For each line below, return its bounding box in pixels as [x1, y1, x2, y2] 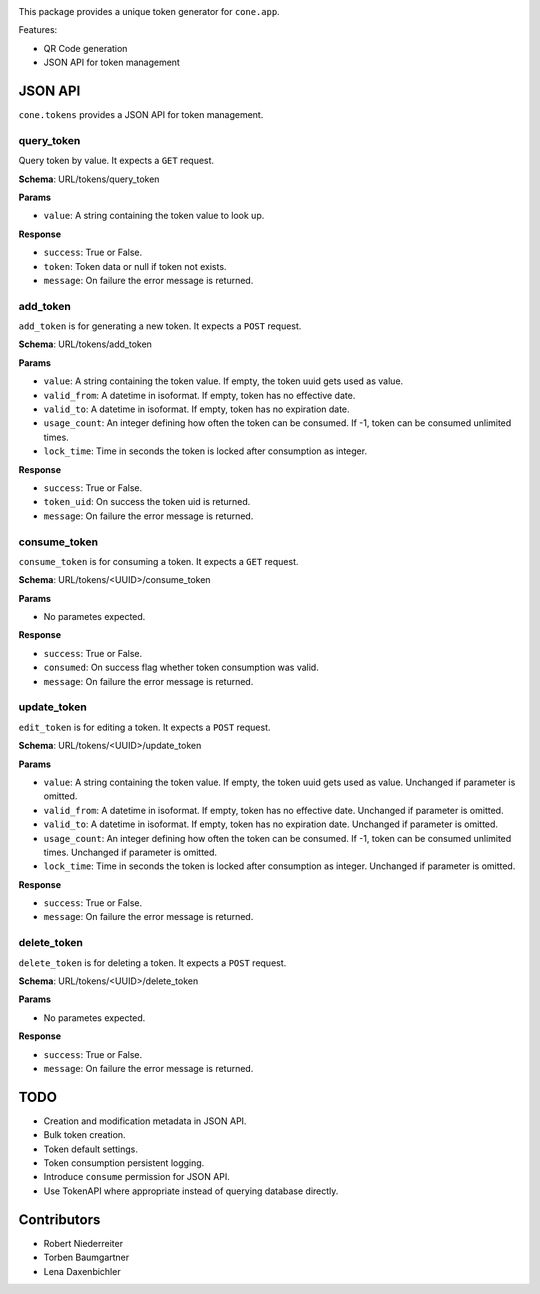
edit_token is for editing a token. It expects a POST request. [18, 721, 271, 733]
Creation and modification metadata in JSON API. [43, 1115, 247, 1127]
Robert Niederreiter [43, 1237, 124, 1249]
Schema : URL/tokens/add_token [18, 338, 152, 350]
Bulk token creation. [43, 1129, 126, 1141]
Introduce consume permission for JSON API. [43, 1171, 230, 1183]
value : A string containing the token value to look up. [43, 210, 265, 222]
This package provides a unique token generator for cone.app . [18, 6, 280, 17]
